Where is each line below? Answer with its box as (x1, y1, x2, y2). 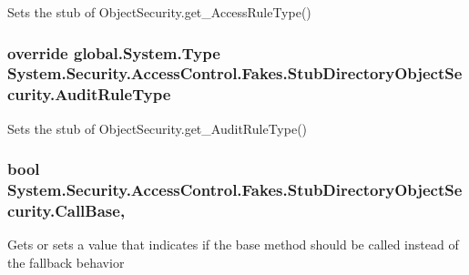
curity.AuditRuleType (7, 83, 171, 106)
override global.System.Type (7, 41, 220, 64)
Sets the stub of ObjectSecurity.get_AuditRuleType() (7, 118, 308, 137)
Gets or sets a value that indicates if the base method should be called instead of (7, 235, 459, 254)
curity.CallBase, (7, 199, 126, 222)
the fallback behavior (7, 252, 125, 271)
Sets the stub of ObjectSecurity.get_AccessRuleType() (7, 3, 311, 21)
